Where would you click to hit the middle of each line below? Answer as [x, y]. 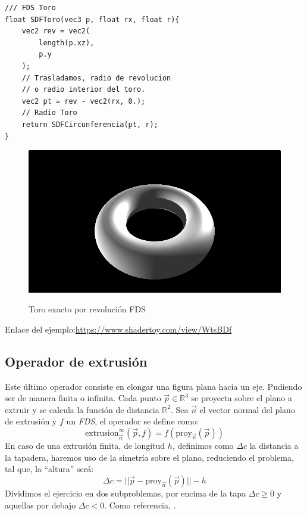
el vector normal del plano [247, 409]
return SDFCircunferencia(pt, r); [90, 124]
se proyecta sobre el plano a [242, 398]
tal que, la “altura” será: [49, 469]
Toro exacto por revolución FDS [87, 309]
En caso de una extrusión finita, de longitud [85, 446]
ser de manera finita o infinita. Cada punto [83, 398]
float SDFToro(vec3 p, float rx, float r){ [92, 19]
